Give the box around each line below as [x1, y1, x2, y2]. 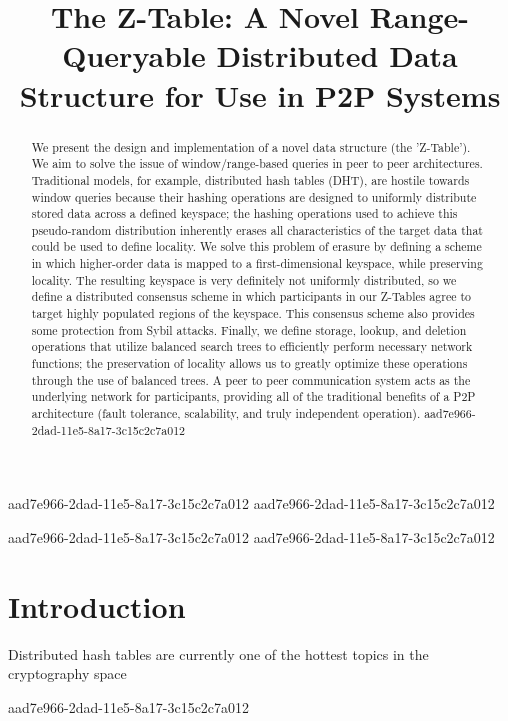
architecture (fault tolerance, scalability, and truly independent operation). [31, 405, 421, 422]
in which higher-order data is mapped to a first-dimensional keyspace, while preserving [31, 255, 483, 272]
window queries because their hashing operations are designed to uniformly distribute [31, 188, 477, 205]
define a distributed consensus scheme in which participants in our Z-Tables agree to [31, 288, 472, 305]
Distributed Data [216, 35, 458, 76]
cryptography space [8, 663, 127, 684]
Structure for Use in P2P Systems [19, 74, 501, 115]
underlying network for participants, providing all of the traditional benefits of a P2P [31, 388, 476, 405]
